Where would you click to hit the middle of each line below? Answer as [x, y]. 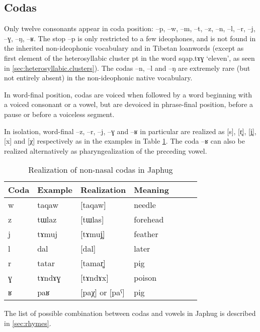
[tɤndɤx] [95, 278]
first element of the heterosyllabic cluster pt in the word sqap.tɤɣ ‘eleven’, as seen [129, 58]
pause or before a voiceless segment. [59, 114]
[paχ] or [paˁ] [103, 292]
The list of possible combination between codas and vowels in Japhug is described [130, 313]
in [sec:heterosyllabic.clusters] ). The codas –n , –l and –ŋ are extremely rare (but [127, 68]
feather [146, 234]
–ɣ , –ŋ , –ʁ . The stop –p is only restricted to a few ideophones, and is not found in [130, 38]
